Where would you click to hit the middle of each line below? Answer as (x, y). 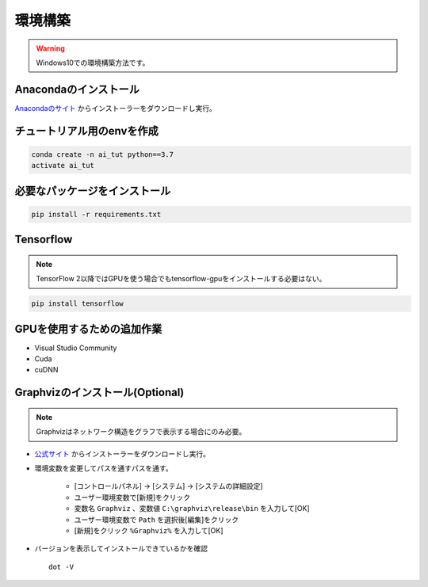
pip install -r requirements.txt (96, 214)
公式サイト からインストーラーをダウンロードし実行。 (122, 454)
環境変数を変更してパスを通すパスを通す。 (104, 468)
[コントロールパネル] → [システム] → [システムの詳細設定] (168, 486)
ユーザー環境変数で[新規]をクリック (132, 497)
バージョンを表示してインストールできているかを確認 (121, 549)
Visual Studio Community (76, 348)
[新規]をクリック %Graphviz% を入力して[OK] (149, 531)
